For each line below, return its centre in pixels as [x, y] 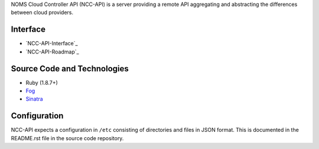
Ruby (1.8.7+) [42, 82]
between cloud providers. [42, 12]
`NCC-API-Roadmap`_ [52, 52]
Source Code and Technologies [70, 69]
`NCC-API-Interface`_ [52, 44]
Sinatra [35, 99]
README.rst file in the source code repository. [67, 138]
